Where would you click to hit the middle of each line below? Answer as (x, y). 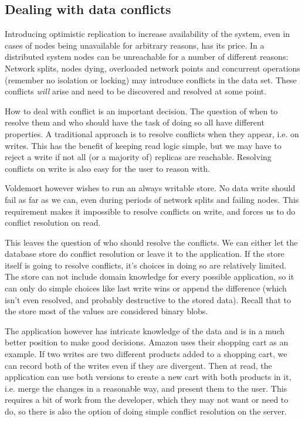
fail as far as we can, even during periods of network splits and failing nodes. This (152, 199)
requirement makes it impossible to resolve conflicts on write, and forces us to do (150, 211)
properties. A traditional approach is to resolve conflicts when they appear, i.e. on (152, 133)
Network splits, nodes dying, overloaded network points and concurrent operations (152, 68)
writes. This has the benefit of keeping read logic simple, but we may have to (143, 145)
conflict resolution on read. (53, 223)
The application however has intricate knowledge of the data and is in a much (145, 330)
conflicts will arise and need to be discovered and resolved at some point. (136, 91)
